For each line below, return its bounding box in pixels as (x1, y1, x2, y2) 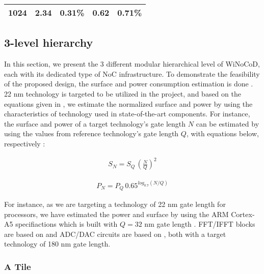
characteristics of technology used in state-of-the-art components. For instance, (4, 108, 250, 119)
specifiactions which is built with (15, 219, 118, 229)
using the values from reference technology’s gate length (4, 128, 179, 139)
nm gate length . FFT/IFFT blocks (144, 219, 255, 229)
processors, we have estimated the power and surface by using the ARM (4, 208, 229, 219)
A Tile (4, 260, 31, 272)
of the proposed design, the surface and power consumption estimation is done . (4, 78, 253, 89)
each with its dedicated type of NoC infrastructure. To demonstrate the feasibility (4, 68, 260, 79)
